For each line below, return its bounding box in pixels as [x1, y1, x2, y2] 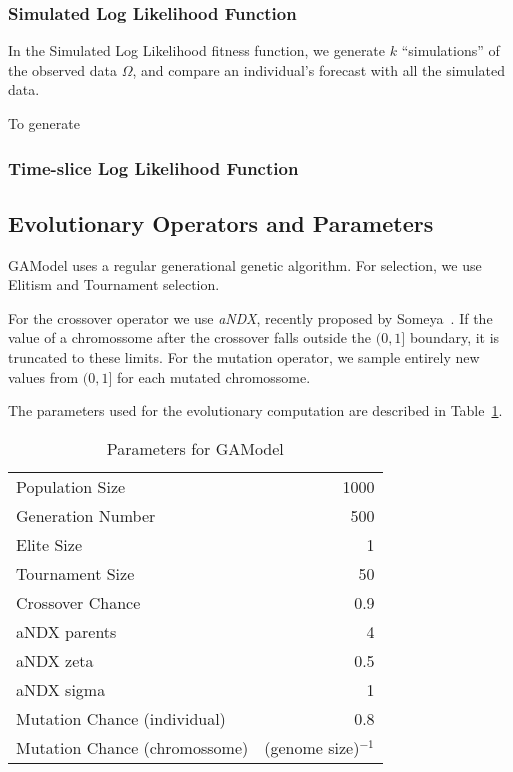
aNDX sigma [16, 677, 106, 701]
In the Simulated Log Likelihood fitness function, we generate [8, 40, 386, 61]
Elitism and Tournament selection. [8, 274, 220, 295]
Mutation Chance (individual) [16, 706, 226, 730]
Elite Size [16, 532, 83, 556]
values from [8, 366, 79, 387]
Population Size [16, 474, 126, 498]
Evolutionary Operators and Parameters [8, 207, 434, 238]
